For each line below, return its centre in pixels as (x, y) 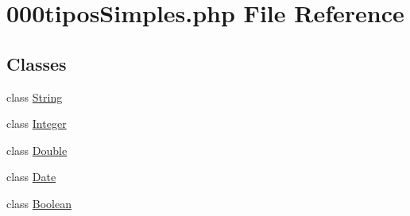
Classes (37, 63)
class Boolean (39, 203)
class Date (31, 177)
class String (35, 96)
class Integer (37, 123)
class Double (37, 150)
